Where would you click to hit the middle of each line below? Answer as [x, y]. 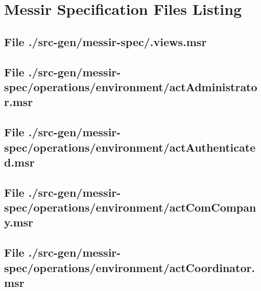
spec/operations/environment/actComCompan [130, 207]
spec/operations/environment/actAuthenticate [130, 147]
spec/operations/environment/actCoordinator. [130, 267]
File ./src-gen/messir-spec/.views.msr [105, 41]
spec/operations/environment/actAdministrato [131, 86]
